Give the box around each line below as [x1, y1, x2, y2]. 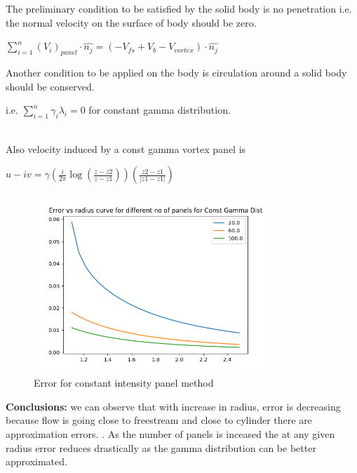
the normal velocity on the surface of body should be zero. [6, 15, 257, 29]
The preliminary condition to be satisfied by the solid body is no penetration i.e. [6, 1, 352, 15]
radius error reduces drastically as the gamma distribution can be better [6, 440, 316, 455]
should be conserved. [6, 79, 95, 93]
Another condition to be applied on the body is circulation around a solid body [6, 65, 347, 79]
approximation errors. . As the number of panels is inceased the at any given [6, 426, 335, 441]
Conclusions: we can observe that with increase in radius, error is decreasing [6, 399, 341, 413]
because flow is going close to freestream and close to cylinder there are [6, 413, 312, 427]
